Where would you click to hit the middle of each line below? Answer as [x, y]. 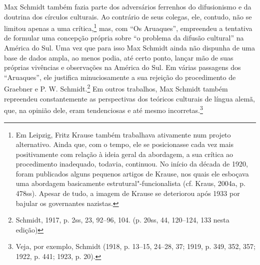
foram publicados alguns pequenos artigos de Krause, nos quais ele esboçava [132, 173]
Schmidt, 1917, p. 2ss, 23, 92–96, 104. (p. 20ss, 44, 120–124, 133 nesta [122, 220]
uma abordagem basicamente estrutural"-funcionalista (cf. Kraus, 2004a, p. [130, 183]
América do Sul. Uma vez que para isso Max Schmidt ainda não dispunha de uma [129, 48]
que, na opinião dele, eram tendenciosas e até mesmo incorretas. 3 [103, 109]
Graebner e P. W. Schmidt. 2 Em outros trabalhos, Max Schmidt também [116, 88]
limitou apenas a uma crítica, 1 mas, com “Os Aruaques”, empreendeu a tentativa [128, 27]
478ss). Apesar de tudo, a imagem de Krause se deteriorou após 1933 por [128, 193]
